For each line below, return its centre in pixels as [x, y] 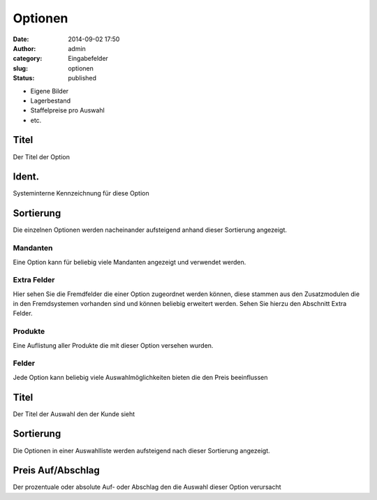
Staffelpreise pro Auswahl [67, 110]
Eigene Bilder [50, 91]
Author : [24, 48]
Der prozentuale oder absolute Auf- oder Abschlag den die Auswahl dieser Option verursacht [147, 487]
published [82, 78]
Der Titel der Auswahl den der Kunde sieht [74, 414]
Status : [24, 78]
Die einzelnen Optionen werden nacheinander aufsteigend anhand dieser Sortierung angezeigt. [150, 230]
